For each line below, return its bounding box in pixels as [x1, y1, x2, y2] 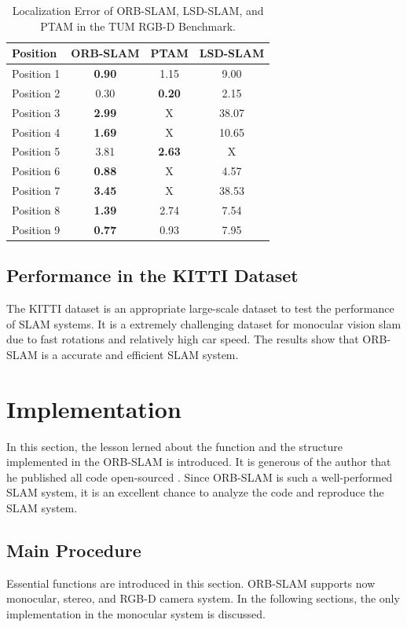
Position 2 [12, 84, 60, 101]
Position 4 [12, 123, 60, 140]
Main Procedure [6, 537, 141, 562]
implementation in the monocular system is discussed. [6, 605, 266, 621]
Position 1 [12, 65, 60, 82]
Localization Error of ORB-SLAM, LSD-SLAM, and [12, 2, 264, 18]
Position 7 [12, 182, 60, 199]
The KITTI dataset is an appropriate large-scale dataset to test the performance [6, 300, 394, 317]
